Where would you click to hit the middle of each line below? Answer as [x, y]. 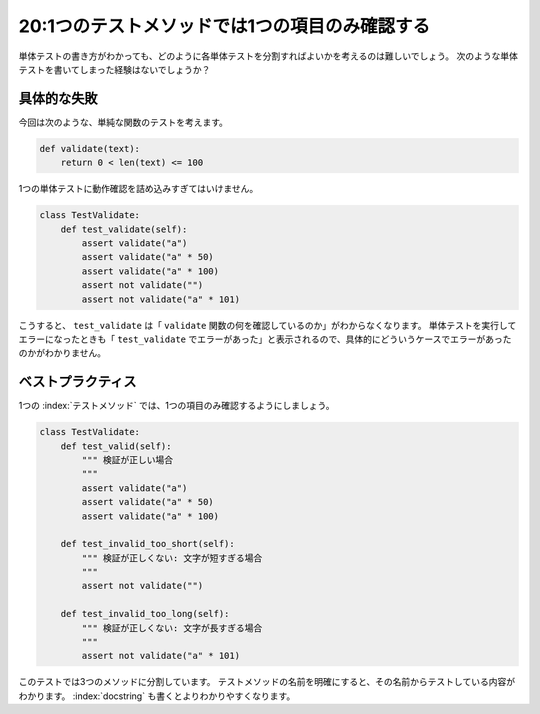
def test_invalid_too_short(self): [147, 544]
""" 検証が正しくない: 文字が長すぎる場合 [172, 628]
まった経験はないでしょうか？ [149, 69]
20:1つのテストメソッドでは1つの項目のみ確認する [224, 26]
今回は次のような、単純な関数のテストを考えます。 [123, 122]
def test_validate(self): [124, 229]
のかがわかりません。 [62, 353]
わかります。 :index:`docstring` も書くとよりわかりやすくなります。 [157, 696]
